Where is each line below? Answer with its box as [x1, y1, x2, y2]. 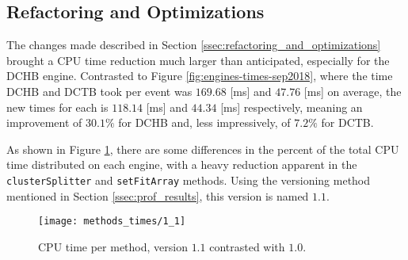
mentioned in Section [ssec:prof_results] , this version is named [6, 187, 309, 204]
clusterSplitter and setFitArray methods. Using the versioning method [6, 171, 371, 188]
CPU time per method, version [38, 238, 188, 254]
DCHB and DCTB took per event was [6, 82, 193, 99]
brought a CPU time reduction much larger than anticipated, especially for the [6, 52, 390, 68]
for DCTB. [321, 114, 374, 131]
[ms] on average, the [303, 82, 402, 99]
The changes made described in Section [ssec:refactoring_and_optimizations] [6, 36, 381, 53]
